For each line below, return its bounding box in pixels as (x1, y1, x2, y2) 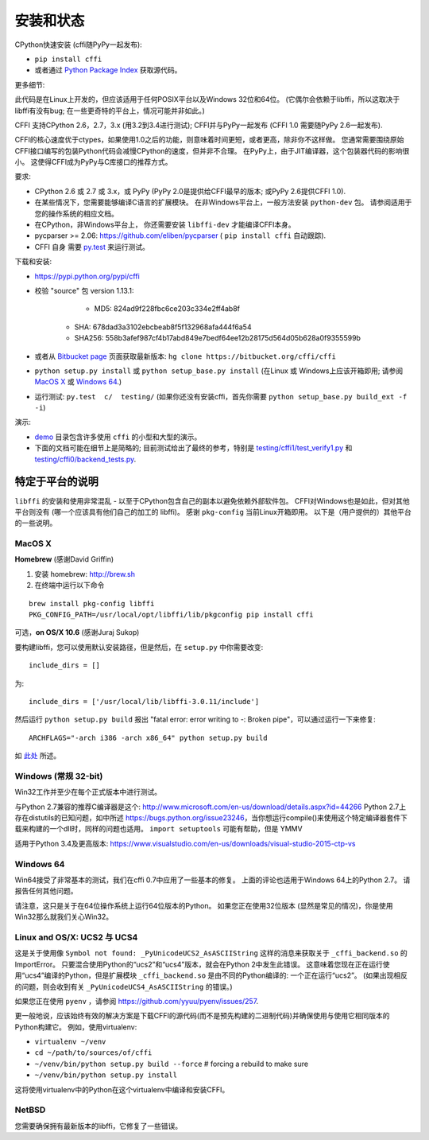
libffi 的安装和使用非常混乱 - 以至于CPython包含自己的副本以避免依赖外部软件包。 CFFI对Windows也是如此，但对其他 (14, 496, 411, 505)
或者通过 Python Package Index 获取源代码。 (34, 65, 182, 75)
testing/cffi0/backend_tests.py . (34, 454, 137, 464)
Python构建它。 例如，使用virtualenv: (14, 1022, 137, 1032)
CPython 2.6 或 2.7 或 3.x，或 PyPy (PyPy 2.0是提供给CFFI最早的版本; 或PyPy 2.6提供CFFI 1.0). (34, 186, 346, 196)
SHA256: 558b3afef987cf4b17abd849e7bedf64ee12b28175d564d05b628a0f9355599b (74, 333, 361, 343)
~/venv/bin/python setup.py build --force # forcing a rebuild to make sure (34, 1059, 309, 1068)
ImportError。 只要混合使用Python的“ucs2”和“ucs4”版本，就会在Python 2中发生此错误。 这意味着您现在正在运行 (14, 959, 383, 969)
